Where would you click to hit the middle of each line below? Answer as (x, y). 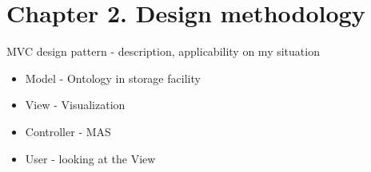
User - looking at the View (90, 158)
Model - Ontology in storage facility (113, 78)
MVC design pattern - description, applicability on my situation (163, 51)
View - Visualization (75, 105)
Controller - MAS (68, 131)
